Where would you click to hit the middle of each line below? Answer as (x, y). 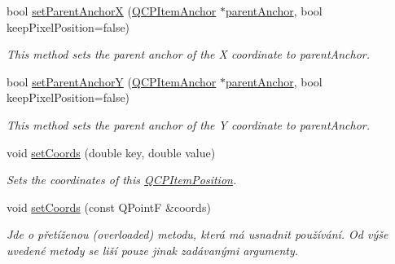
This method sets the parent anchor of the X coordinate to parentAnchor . (189, 54)
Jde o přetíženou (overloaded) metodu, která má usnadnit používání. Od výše (197, 234)
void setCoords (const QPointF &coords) (109, 207)
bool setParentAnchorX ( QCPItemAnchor (112, 11)
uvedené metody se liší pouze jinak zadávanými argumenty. (153, 250)
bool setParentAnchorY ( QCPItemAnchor (112, 81)
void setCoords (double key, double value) (111, 152)
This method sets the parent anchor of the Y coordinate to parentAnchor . (189, 124)
